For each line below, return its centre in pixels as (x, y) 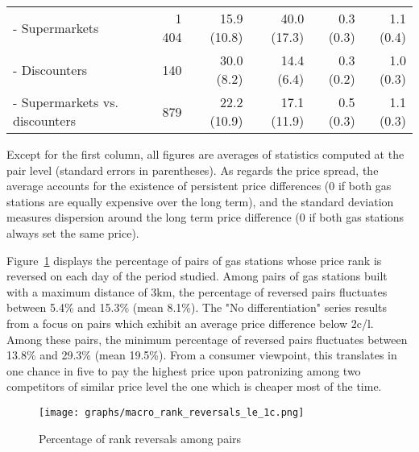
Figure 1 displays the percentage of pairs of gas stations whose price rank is (194, 260)
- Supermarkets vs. (66, 102)
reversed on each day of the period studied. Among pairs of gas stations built (197, 276)
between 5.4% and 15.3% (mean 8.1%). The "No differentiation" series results (197, 307)
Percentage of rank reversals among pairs (140, 438)
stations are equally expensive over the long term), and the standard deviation (200, 201)
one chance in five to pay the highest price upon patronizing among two (184, 370)
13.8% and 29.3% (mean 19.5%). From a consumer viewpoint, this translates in (202, 355)
